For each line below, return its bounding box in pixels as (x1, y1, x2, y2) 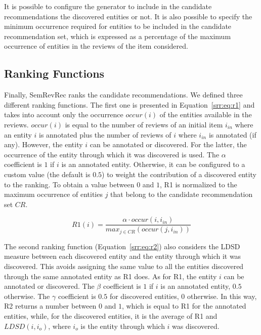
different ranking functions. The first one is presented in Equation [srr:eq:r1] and (4, 99, 255, 110)
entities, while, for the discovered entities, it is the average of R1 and (4, 310, 217, 321)
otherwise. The (4, 290, 50, 301)
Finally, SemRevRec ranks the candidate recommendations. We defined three (4, 89, 243, 100)
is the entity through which (80, 320, 165, 331)
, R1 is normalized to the (160, 179, 237, 189)
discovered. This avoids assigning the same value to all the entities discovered (4, 261, 244, 271)
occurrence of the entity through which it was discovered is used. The (4, 149, 220, 159)
